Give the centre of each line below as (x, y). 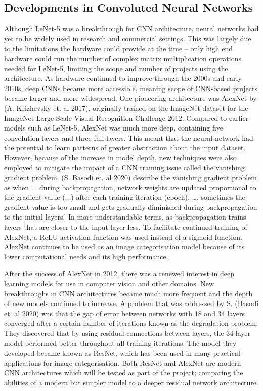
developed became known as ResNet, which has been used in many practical (122, 353)
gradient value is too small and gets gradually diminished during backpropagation (131, 207)
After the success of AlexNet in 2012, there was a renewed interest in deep (119, 273)
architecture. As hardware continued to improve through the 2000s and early (123, 78)
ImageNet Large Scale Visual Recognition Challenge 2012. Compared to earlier (126, 118)
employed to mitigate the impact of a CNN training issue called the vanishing (124, 167)
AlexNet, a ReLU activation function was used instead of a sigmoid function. (123, 236)
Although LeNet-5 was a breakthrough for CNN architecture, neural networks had (131, 29)
